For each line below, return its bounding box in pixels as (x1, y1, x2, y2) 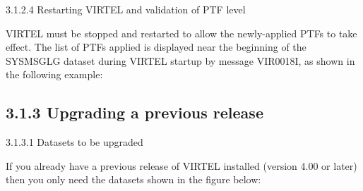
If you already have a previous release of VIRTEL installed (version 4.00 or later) (6, 158, 357, 173)
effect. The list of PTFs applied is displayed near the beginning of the (6, 39, 307, 54)
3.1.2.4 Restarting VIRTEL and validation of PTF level (6, 2, 246, 16)
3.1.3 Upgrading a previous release (6, 101, 263, 123)
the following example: (6, 67, 103, 82)
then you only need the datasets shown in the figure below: (6, 172, 261, 187)
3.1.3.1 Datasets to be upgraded (6, 135, 143, 149)
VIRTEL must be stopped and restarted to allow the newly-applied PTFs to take (6, 25, 357, 40)
